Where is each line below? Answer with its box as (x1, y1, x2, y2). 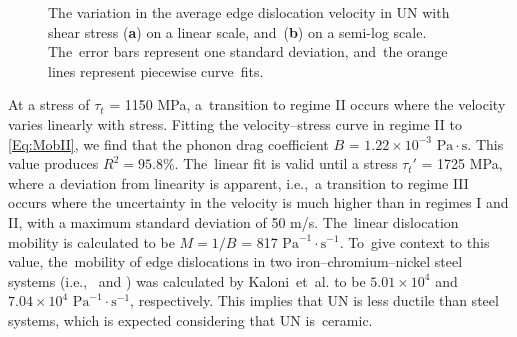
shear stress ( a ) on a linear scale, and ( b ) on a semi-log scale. (48, 21, 427, 42)
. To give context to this (339, 231, 490, 252)
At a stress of (8, 94, 90, 115)
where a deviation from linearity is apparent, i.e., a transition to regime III (8, 172, 469, 193)
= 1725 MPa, (421, 153, 503, 174)
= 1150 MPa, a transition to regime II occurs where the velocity (109, 94, 506, 115)
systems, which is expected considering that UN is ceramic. (8, 309, 373, 330)
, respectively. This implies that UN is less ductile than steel (130, 290, 499, 311)
